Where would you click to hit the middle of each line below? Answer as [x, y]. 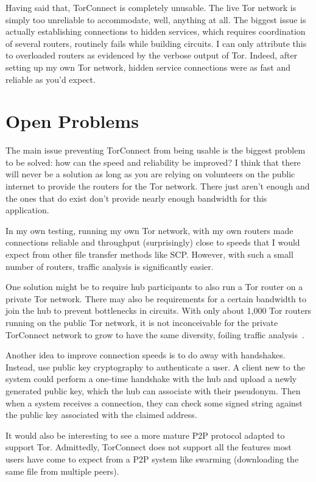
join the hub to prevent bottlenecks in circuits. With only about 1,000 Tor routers [159, 310]
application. [27, 210]
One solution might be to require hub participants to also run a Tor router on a [154, 287]
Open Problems [72, 121]
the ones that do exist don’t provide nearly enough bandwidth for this [136, 198]
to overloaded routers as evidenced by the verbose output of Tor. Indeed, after [152, 55]
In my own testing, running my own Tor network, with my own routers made [149, 230]
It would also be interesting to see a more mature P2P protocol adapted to [145, 435]
